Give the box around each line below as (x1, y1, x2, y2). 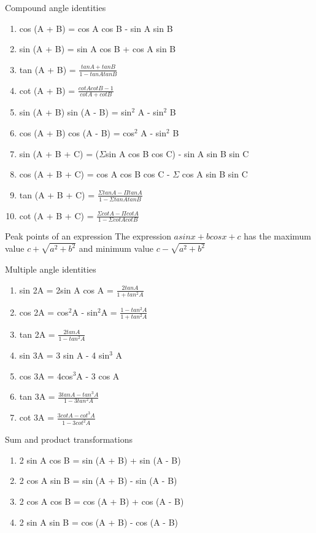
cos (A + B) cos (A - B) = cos (19, 126, 135, 139)
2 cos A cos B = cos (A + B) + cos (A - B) (19, 495, 184, 508)
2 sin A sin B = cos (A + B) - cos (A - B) (19, 515, 179, 528)
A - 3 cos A (76, 369, 120, 382)
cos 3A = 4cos (19, 369, 73, 382)
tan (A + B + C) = (19, 188, 95, 201)
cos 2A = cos (19, 305, 69, 318)
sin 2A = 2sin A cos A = (19, 283, 114, 296)
